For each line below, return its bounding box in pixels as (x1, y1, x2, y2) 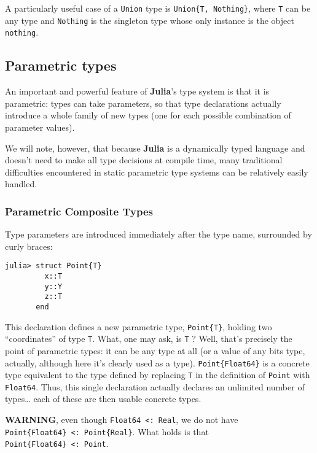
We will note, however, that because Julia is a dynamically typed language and (5, 141, 305, 154)
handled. (5, 177, 37, 190)
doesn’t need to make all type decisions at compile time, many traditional (5, 153, 283, 166)
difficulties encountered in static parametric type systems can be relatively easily (5, 165, 308, 178)
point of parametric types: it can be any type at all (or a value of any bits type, (5, 344, 305, 357)
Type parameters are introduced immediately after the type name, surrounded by (5, 228, 312, 241)
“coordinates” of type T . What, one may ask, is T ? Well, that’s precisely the (5, 332, 292, 345)
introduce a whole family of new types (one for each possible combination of (5, 109, 291, 122)
